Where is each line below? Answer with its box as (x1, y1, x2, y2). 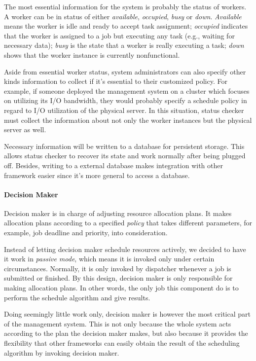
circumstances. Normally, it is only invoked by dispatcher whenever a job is (4, 263, 231, 273)
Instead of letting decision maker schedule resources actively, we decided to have (4, 244, 246, 254)
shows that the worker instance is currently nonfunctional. (4, 49, 180, 60)
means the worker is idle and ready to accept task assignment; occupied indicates (4, 21, 248, 31)
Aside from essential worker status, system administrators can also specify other (4, 66, 246, 76)
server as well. (4, 124, 46, 135)
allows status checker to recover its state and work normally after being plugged (4, 150, 246, 161)
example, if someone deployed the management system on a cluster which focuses (4, 85, 250, 96)
